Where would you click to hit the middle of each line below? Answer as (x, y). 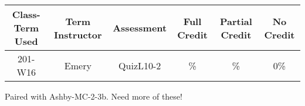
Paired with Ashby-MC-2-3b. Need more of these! (94, 96)
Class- (26, 14)
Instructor (78, 34)
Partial (236, 21)
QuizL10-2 (140, 65)
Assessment (140, 28)
